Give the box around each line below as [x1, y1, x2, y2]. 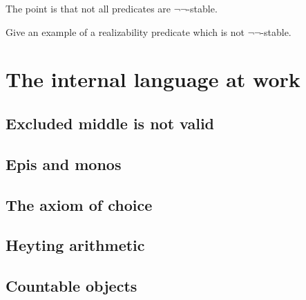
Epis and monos [6, 153, 122, 174]
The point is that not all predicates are [6, 1, 171, 15]
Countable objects [6, 275, 137, 297]
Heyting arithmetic [6, 234, 145, 256]
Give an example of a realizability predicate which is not [6, 24, 245, 39]
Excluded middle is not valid [6, 112, 215, 133]
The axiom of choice [6, 194, 153, 215]
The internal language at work [6, 65, 300, 93]
